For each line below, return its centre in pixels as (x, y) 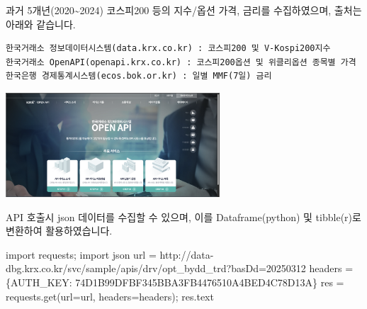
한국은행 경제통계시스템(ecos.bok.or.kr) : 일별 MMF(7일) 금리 (139, 76)
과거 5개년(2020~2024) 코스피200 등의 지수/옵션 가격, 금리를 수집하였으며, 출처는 (184, 10)
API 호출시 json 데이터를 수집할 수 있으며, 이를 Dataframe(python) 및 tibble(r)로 (183, 217)
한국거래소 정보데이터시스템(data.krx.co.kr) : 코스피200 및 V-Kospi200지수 (168, 49)
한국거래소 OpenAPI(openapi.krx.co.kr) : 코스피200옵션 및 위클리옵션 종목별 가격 (181, 62)
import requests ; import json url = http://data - (110, 254)
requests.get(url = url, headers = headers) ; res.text (110, 296)
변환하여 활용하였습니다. (59, 231)
